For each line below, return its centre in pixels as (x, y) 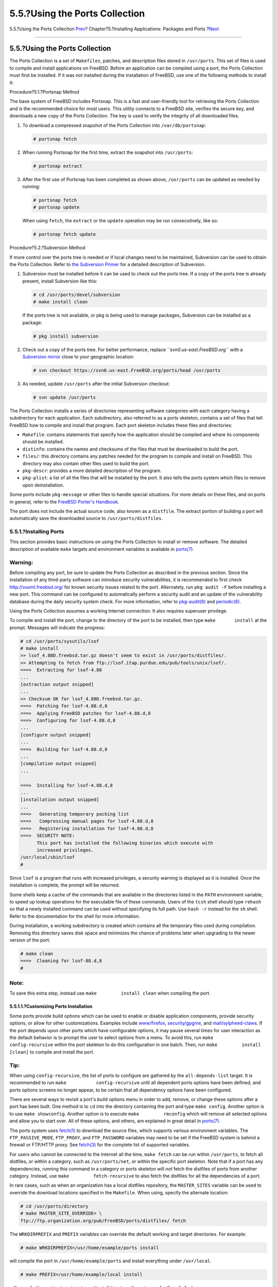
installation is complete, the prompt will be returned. (65, 885)
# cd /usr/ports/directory (54, 1206)
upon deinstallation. (43, 485)
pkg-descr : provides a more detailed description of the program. (92, 471)
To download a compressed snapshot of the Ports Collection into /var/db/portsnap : (114, 125)
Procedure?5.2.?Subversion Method (47, 248)
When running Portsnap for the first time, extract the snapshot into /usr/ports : (108, 152)
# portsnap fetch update (65, 234)
